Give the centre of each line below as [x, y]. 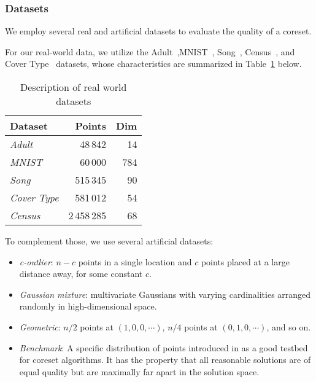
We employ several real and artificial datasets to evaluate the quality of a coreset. [158, 31]
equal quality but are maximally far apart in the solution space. [139, 371]
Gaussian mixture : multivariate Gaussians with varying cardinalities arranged [165, 294]
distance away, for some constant [81, 274]
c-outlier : [36, 261]
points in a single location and [135, 261]
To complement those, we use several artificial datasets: [109, 241]
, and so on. [289, 326]
